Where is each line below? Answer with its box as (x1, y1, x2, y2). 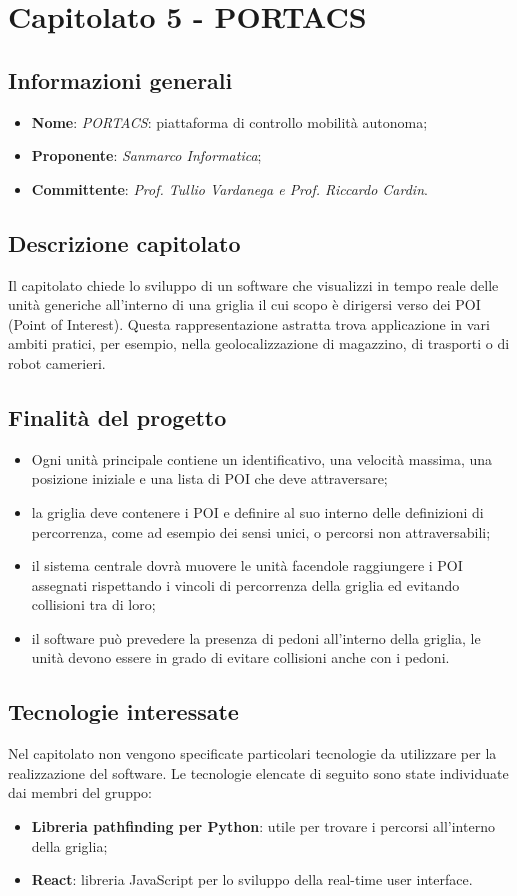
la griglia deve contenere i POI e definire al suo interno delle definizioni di (31, 501, 484, 522)
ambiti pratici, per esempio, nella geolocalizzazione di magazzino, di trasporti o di (8, 333, 510, 354)
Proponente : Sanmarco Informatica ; (31, 145, 262, 166)
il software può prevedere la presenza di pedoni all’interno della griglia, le (31, 627, 481, 648)
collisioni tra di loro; (31, 594, 156, 615)
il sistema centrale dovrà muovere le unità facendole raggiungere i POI (31, 555, 463, 576)
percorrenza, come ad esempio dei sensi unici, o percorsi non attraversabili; (31, 521, 491, 542)
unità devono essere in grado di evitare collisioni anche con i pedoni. (31, 647, 450, 668)
